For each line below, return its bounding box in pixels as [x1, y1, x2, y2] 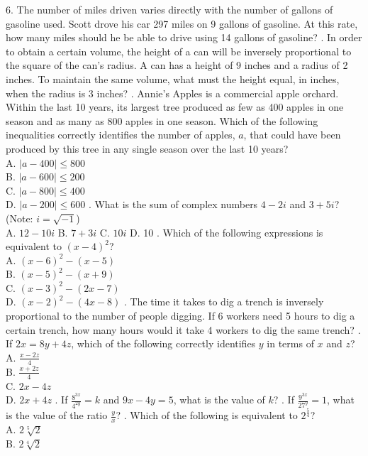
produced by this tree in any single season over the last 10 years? [6, 141, 289, 156]
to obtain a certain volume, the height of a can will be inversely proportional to [6, 43, 352, 58]
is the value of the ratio [6, 408, 108, 423]
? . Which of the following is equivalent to [116, 408, 298, 423]
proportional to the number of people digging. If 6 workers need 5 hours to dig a [6, 308, 355, 323]
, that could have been [243, 127, 341, 142]
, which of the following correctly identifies [71, 336, 256, 351]
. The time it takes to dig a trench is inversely [123, 294, 324, 309]
